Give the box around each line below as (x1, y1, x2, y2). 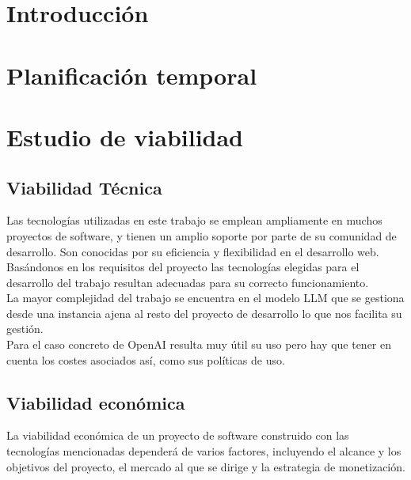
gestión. (6, 320, 44, 337)
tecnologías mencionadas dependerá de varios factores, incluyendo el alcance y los (6, 443, 401, 459)
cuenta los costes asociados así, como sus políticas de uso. (6, 351, 285, 368)
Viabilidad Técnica (6, 175, 162, 199)
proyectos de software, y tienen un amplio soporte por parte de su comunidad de (6, 227, 397, 244)
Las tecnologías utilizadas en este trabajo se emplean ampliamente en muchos (6, 212, 382, 229)
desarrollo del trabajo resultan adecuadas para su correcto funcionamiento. (6, 274, 369, 290)
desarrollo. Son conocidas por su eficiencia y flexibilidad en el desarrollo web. (6, 243, 379, 259)
